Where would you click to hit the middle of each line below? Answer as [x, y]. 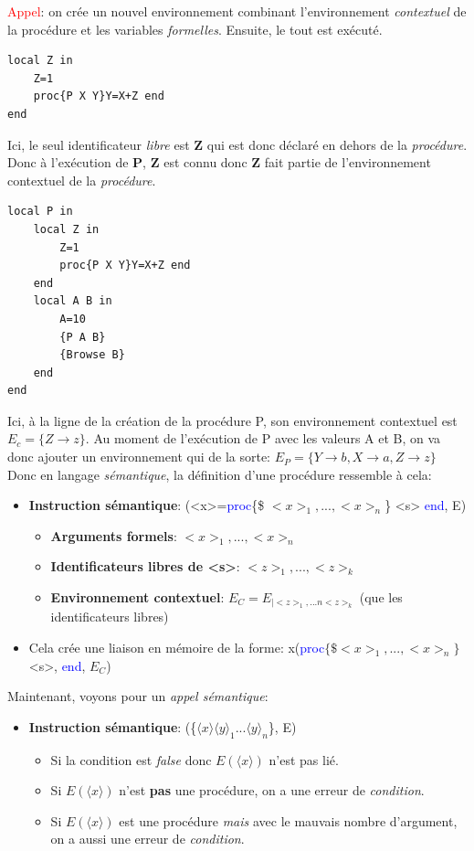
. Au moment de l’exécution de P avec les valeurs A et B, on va [263, 438]
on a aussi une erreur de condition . [147, 839]
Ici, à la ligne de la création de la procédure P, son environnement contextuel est [232, 420]
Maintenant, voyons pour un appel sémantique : [138, 696]
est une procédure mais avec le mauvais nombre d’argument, [288, 820]
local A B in [73, 301]
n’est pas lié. [304, 759]
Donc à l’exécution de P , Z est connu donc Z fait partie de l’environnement [219, 162]
